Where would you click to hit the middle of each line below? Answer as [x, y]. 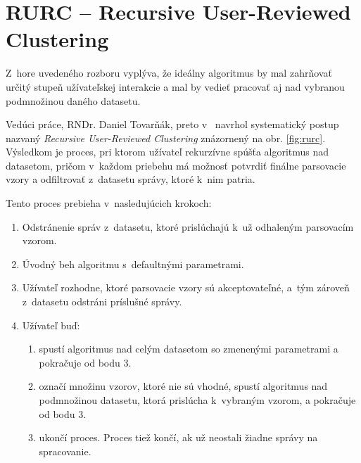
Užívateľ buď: [51, 325]
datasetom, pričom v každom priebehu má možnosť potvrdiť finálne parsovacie [176, 165]
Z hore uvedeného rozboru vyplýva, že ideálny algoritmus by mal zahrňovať [169, 73]
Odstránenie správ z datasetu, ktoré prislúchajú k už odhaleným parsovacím [188, 226]
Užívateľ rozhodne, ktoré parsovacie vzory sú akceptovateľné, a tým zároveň [186, 287]
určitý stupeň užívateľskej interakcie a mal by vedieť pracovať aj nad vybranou [175, 86]
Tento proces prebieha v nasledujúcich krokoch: [109, 203]
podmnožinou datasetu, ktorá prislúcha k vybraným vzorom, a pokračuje [197, 400]
